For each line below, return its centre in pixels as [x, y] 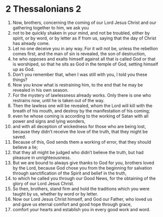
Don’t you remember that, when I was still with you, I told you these [80, 74]
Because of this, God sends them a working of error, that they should [82, 142]
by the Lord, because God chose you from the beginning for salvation [82, 168]
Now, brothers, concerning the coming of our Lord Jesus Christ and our [84, 22]
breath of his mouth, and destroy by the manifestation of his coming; [81, 110]
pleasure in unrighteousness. [42, 157]
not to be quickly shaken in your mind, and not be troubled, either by [81, 33]
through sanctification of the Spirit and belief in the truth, [70, 173]
